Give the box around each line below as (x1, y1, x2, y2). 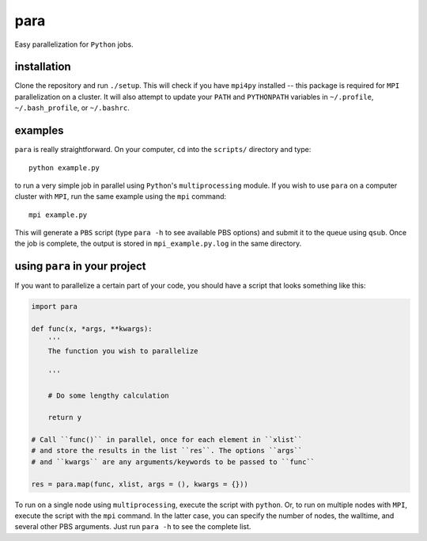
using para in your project (14, 260, 146, 273)
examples (14, 124, 64, 138)
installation (14, 60, 71, 74)
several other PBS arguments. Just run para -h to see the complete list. (14, 522, 251, 531)
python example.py (28, 163, 100, 172)
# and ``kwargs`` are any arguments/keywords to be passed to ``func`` (31, 457, 316, 467)
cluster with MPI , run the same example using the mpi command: (14, 192, 227, 201)
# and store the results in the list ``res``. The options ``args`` (31, 446, 303, 455)
